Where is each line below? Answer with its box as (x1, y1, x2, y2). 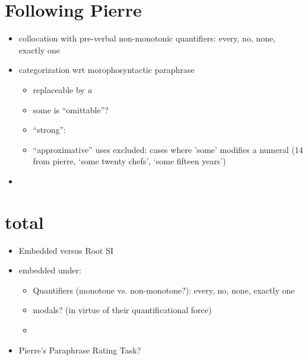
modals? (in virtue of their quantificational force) (33, 304, 212, 316)
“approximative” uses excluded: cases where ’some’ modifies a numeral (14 (33, 143, 303, 155)
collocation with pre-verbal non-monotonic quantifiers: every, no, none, (18, 32, 276, 44)
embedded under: (18, 264, 81, 276)
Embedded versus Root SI (18, 244, 114, 256)
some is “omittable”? (33, 103, 109, 116)
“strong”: (33, 123, 66, 136)
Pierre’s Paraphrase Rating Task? (18, 343, 141, 356)
